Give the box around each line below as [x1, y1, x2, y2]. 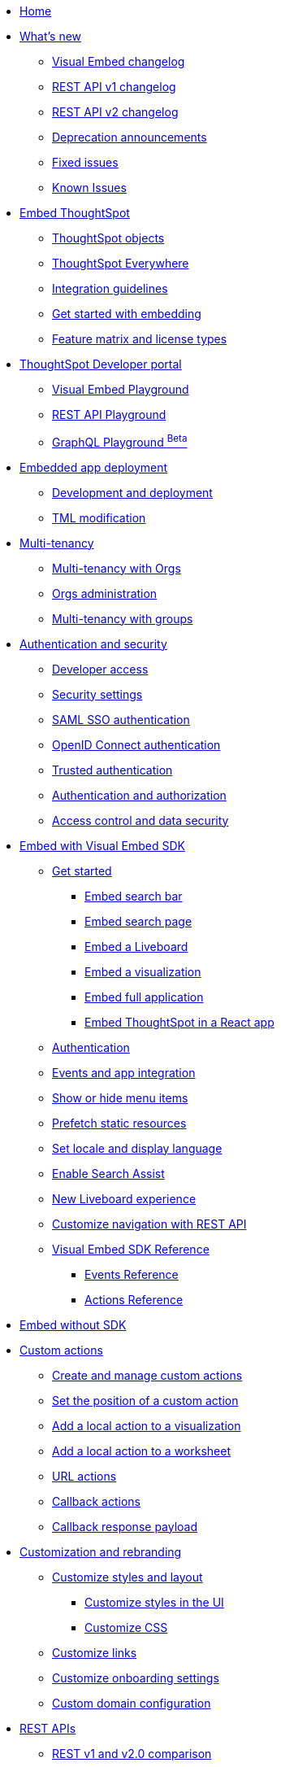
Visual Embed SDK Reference [52, 1241, 210, 1256]
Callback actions [52, 1494, 140, 1508]
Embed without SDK [19, 1317, 127, 1332]
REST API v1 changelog [52, 80, 176, 94]
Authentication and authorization [52, 788, 227, 802]
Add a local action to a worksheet [52, 1443, 231, 1458]
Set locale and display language [52, 1141, 223, 1155]
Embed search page [84, 914, 192, 928]
